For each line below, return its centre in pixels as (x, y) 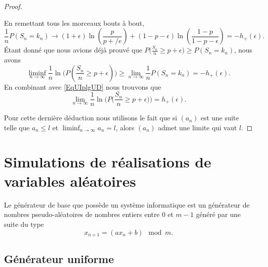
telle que (17, 127)
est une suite (220, 118)
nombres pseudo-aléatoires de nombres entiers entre (82, 214)
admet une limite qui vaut (197, 127)
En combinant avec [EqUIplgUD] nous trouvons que (83, 86)
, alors (125, 127)
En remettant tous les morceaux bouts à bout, (74, 23)
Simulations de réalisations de (108, 161)
